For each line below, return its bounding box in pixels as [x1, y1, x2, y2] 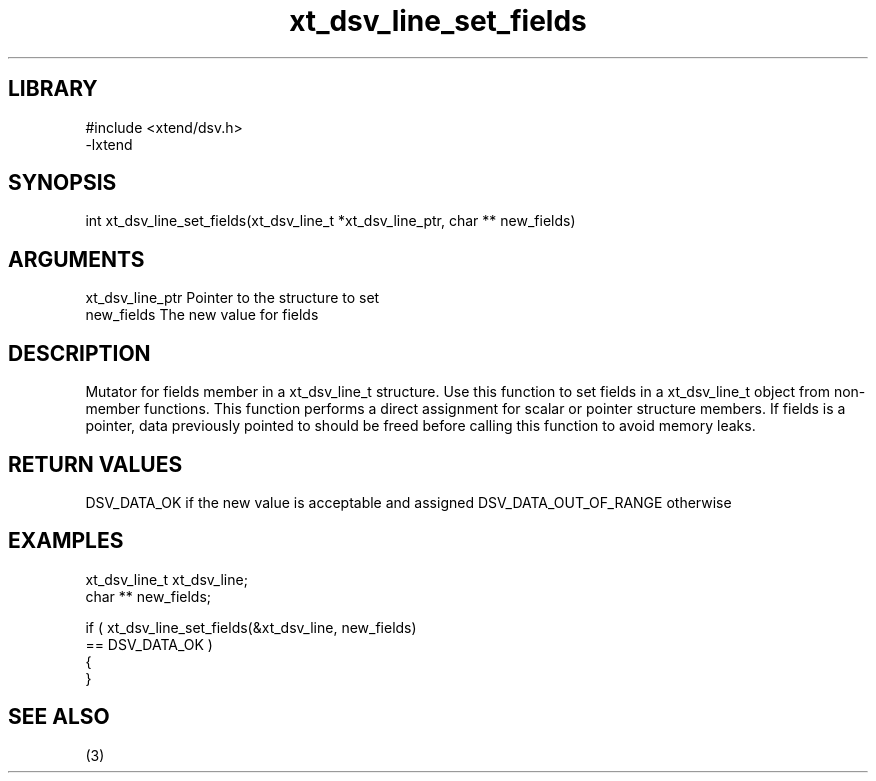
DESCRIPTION [8, 340, 151, 366]
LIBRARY [8, 76, 98, 102]
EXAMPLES [8, 528, 124, 554]
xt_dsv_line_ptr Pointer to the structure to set [85, 289, 380, 307]
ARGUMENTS [8, 246, 145, 272]
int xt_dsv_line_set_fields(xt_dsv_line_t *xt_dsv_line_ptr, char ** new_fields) [85, 212, 576, 230]
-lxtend [85, 135, 133, 153]
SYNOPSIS [8, 170, 117, 196]
